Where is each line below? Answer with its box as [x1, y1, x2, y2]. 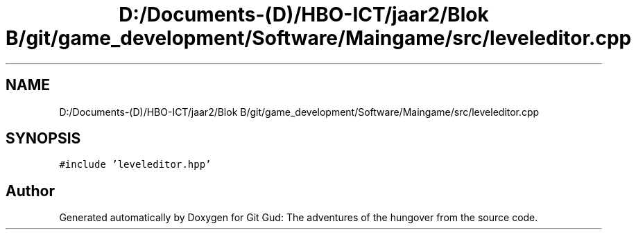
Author [6, 182, 55, 200]
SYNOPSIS [6, 130, 81, 148]
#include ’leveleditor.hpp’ [59, 159, 212, 171]
